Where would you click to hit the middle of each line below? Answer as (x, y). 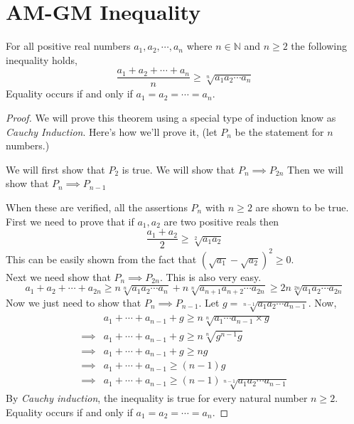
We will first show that (55, 169)
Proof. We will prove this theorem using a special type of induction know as (171, 117)
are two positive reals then (221, 221)
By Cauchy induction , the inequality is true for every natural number (157, 398)
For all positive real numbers (68, 46)
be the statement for (279, 131)
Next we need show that (58, 276)
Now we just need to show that (74, 302)
